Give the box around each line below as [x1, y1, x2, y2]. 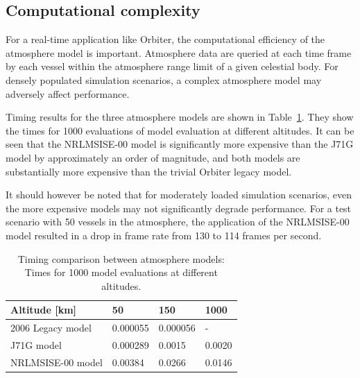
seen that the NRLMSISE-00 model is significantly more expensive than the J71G [6, 137, 354, 151]
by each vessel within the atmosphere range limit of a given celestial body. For [6, 59, 338, 74]
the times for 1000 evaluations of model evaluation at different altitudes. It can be [6, 123, 354, 137]
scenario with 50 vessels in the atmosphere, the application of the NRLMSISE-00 [6, 214, 350, 229]
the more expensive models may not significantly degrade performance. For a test [6, 200, 352, 215]
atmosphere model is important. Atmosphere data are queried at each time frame [6, 45, 352, 60]
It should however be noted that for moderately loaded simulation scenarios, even [6, 187, 352, 202]
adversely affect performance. [6, 86, 130, 101]
